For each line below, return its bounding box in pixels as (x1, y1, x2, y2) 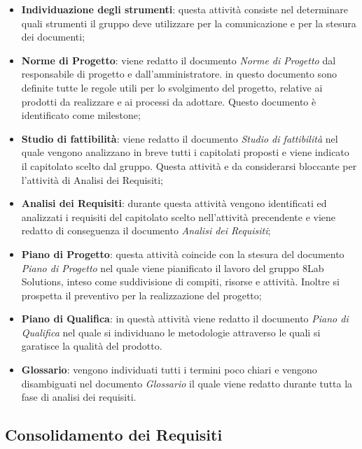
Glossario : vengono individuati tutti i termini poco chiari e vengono (21, 362, 317, 377)
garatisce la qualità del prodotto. (21, 338, 162, 353)
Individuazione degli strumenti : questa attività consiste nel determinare (21, 2, 348, 16)
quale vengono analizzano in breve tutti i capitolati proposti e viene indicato (21, 145, 349, 159)
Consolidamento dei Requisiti (5, 424, 223, 446)
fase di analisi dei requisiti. (21, 390, 137, 404)
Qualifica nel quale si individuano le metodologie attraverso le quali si (21, 325, 321, 339)
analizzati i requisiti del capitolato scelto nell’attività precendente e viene (21, 209, 336, 224)
